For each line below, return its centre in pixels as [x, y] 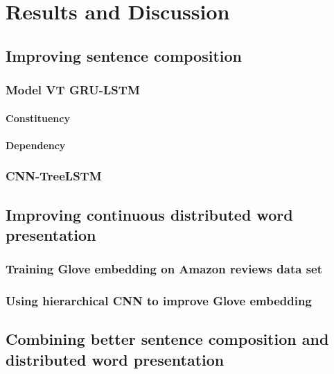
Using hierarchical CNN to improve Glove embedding [159, 301]
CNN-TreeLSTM [54, 176]
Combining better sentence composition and [167, 339]
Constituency [38, 118]
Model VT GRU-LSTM [73, 90]
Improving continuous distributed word [149, 214]
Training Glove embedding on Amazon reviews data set [164, 269]
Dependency [36, 145]
